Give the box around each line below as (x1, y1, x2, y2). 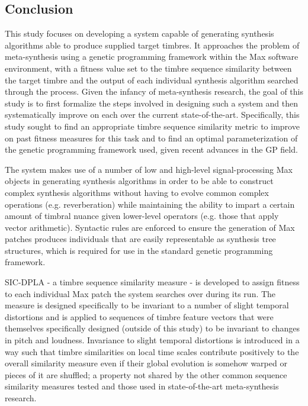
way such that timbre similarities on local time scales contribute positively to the (5, 345, 299, 357)
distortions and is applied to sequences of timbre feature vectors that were (5, 310, 274, 323)
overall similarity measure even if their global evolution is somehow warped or (5, 357, 287, 369)
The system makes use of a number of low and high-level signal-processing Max (5, 163, 293, 175)
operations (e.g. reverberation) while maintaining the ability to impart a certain (5, 198, 295, 210)
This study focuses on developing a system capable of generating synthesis (5, 27, 274, 40)
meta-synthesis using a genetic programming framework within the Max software (5, 50, 299, 63)
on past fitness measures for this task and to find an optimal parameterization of (5, 131, 298, 144)
